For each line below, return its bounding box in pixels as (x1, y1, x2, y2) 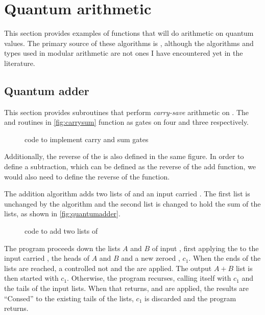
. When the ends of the (188, 253, 261, 263)
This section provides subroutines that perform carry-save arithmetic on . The (4, 106, 249, 117)
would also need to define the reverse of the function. (4, 171, 170, 182)
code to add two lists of (25, 226, 98, 236)
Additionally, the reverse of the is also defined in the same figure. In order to (4, 151, 244, 162)
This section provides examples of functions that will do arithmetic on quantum (4, 28, 254, 38)
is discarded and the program (144, 292, 236, 303)
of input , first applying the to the (152, 242, 259, 253)
